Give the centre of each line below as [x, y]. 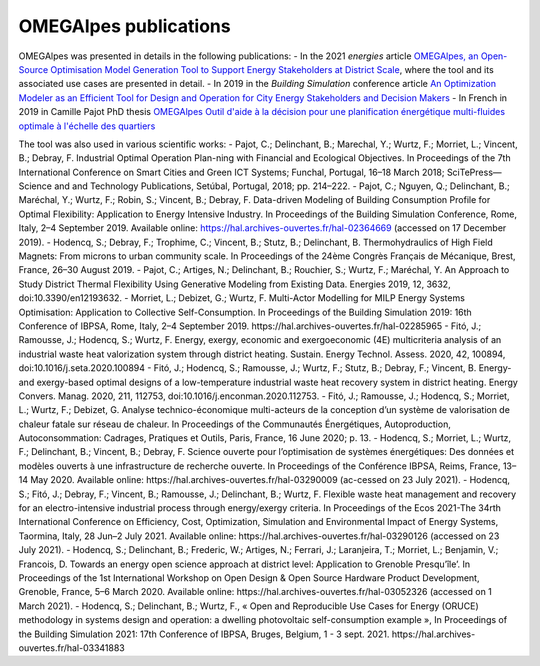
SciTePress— [474, 172]
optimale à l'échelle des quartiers [87, 126]
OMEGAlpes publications [124, 26]
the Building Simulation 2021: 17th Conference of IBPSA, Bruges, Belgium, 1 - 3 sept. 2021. [204, 634]
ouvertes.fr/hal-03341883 [71, 647]
